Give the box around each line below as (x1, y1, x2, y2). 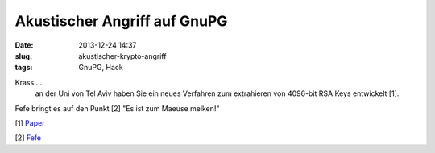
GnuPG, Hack (78, 63, 124, 72)
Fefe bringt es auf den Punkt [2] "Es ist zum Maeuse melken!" (14, 103, 220, 113)
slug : (14, 51, 32, 60)
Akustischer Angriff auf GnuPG (14, 12, 228, 30)
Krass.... (14, 77, 43, 87)
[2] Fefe (14, 133, 42, 143)
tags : (14, 63, 33, 72)
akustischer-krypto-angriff (78, 51, 167, 60)
